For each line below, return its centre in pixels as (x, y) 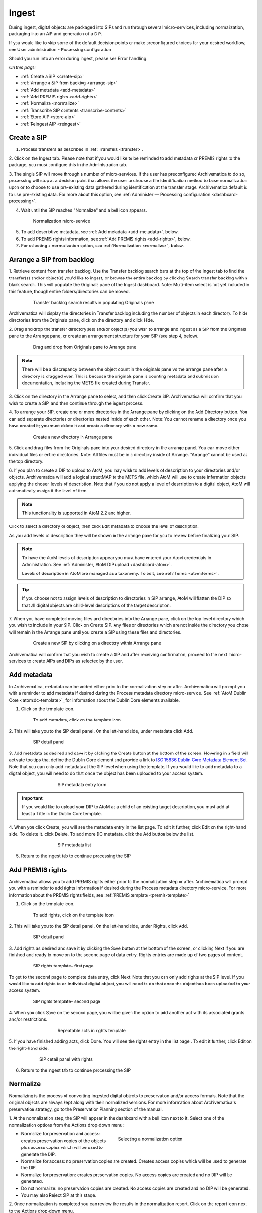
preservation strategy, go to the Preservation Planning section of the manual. (86, 1109)
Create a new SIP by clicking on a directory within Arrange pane (97, 643)
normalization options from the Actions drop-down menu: (66, 1125)
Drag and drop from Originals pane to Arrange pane (85, 347)
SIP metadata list (74, 845)
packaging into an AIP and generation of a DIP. (56, 33)
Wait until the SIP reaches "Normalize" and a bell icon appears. (84, 210)
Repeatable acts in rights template (92, 1031)
